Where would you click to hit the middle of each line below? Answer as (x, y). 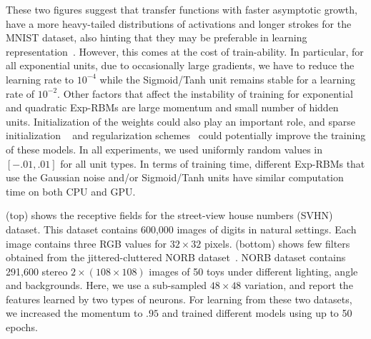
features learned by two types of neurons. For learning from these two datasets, (179, 299)
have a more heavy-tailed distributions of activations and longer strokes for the (179, 23)
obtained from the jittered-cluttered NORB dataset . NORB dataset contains (176, 257)
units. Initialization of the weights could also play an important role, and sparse (180, 121)
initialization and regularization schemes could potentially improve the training (186, 135)
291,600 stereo (37, 271)
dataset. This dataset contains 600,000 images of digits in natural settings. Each (181, 229)
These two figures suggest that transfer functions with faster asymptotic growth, (182, 9)
